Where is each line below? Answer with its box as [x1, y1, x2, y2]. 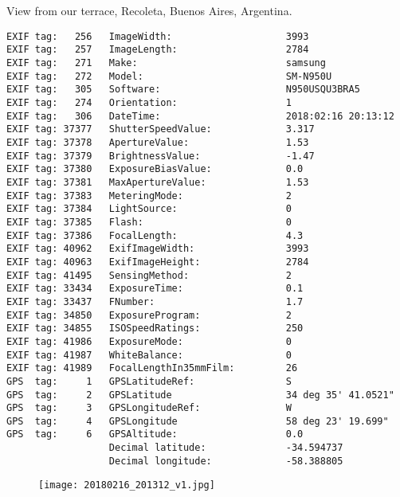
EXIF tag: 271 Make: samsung [6, 57, 326, 69]
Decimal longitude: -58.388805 [108, 455, 343, 467]
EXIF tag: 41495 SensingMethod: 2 [6, 269, 292, 281]
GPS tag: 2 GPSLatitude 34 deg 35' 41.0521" [6, 389, 394, 401]
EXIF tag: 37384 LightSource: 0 [6, 203, 292, 215]
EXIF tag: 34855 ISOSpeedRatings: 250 [6, 323, 304, 335]
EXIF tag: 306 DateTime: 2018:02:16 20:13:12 [6, 110, 394, 122]
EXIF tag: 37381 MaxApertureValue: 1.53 [6, 177, 309, 188]
